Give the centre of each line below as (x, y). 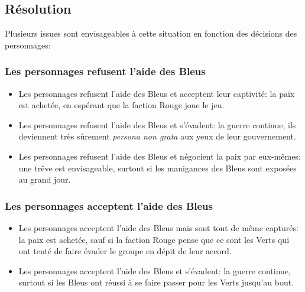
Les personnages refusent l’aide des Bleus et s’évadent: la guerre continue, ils (157, 124)
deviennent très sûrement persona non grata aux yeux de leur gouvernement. (157, 136)
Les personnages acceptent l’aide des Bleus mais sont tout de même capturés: (158, 227)
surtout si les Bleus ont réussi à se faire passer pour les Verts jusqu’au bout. (156, 282)
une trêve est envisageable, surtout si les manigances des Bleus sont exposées (158, 168)
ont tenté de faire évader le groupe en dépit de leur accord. (125, 251)
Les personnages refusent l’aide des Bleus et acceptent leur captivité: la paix (157, 93)
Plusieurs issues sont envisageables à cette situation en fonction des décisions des (151, 33)
